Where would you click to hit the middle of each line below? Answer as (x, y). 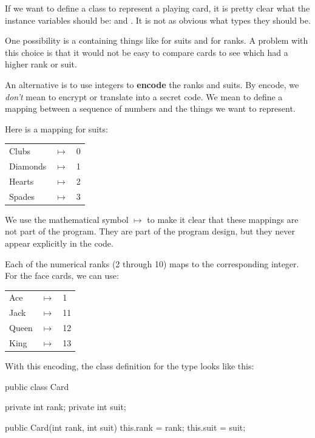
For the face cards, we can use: (62, 275)
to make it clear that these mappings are (223, 219)
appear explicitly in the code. (59, 243)
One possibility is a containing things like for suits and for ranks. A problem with (157, 40)
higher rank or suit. (41, 64)
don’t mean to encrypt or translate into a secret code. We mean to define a (144, 96)
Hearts (22, 181)
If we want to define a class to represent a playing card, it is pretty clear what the (157, 8)
